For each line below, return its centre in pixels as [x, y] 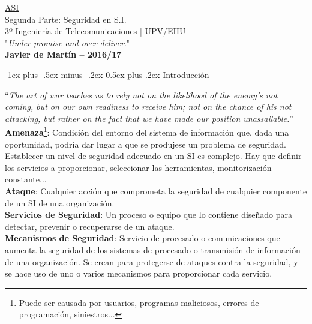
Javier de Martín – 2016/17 [63, 54]
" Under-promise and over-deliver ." [67, 42]
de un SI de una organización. [60, 202]
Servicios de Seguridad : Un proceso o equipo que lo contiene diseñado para [149, 214]
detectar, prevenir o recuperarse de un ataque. [90, 226]
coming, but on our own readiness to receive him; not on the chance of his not [148, 106]
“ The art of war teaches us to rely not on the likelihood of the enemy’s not [141, 94]
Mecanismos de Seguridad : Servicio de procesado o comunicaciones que [142, 238]
